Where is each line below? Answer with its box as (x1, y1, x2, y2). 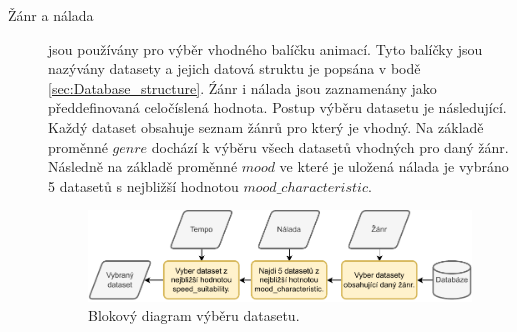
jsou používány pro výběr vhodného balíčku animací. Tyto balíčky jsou (48, 38, 483, 59)
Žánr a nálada (8, 5, 94, 25)
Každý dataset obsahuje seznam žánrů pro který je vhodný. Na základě (48, 116, 484, 137)
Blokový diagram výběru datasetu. (88, 305, 300, 326)
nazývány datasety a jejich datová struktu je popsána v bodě (48, 58, 421, 79)
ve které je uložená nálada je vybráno (279, 156, 509, 177)
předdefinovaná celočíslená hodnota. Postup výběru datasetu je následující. (48, 97, 507, 118)
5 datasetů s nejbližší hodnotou (48, 175, 239, 196)
